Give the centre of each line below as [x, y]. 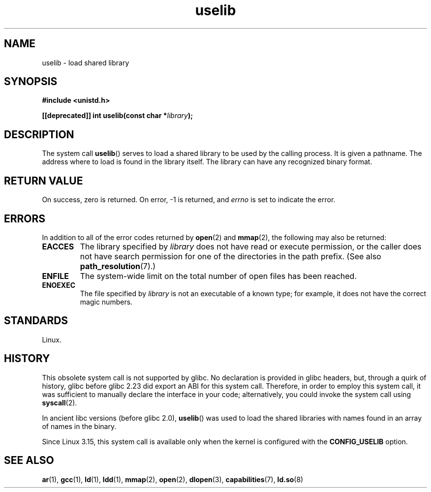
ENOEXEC [59, 285]
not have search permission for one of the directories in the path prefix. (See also [231, 256]
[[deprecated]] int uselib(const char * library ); [118, 116]
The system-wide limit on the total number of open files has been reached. [218, 276]
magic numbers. [106, 302]
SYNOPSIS [31, 82]
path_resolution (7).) [118, 266]
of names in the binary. [79, 426]
